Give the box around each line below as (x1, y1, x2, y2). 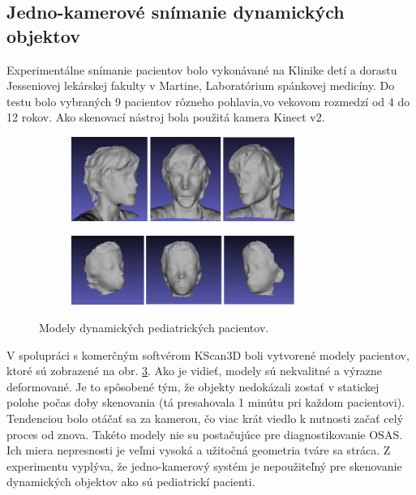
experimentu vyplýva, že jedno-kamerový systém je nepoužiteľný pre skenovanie (6, 457, 402, 474)
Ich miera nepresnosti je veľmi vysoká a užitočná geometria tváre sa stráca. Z (6, 442, 391, 459)
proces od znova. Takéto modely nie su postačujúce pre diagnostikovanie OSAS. (6, 425, 403, 442)
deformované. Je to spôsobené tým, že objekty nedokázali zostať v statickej (6, 378, 380, 395)
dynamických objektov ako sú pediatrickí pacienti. (6, 473, 255, 490)
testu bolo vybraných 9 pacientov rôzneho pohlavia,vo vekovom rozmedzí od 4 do (6, 92, 410, 109)
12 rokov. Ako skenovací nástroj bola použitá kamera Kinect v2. (6, 109, 325, 126)
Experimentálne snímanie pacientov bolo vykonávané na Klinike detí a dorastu (6, 61, 397, 78)
